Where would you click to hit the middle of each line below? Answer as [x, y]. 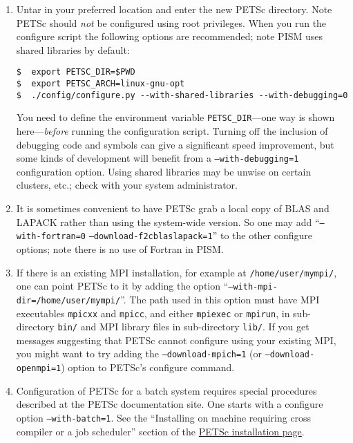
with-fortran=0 [51, 237]
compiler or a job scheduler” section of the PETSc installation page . [160, 431]
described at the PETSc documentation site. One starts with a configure [170, 404]
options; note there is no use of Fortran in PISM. [120, 248]
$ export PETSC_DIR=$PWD [76, 72]
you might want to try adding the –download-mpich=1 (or [139, 354]
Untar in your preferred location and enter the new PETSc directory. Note [174, 9]
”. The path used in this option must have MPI [220, 299]
